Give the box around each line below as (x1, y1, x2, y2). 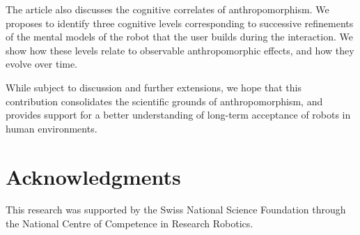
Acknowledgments (6, 162, 181, 190)
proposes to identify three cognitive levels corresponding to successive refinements (6, 15, 354, 30)
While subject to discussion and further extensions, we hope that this (6, 79, 302, 94)
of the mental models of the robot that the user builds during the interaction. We (6, 29, 353, 44)
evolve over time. (6, 56, 78, 71)
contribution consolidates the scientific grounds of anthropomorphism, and (6, 93, 323, 108)
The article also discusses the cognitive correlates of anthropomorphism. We (6, 2, 329, 16)
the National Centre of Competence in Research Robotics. (6, 216, 253, 231)
